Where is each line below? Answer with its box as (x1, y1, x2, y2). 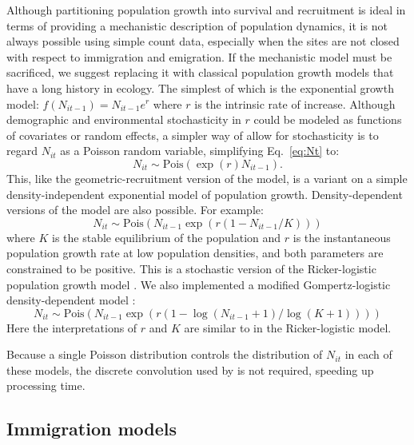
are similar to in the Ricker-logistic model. (184, 319, 392, 336)
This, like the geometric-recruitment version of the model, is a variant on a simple (6, 169, 408, 186)
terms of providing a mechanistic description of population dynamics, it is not (6, 17, 388, 34)
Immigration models (6, 416, 177, 441)
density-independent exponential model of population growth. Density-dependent (6, 185, 403, 202)
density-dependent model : (6, 292, 136, 308)
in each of (344, 346, 392, 363)
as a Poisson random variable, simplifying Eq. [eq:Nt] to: (60, 142, 340, 159)
